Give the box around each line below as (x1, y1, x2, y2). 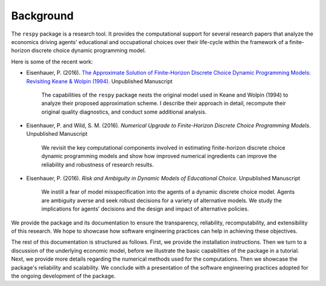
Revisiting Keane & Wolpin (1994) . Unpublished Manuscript (26, 77, 173, 84)
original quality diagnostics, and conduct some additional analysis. (41, 108, 207, 115)
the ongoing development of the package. (11, 272, 116, 279)
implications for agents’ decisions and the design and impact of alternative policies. (41, 205, 249, 212)
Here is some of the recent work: (11, 58, 93, 65)
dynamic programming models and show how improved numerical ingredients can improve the (41, 153, 277, 160)
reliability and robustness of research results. (41, 160, 154, 168)
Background (11, 9, 74, 22)
